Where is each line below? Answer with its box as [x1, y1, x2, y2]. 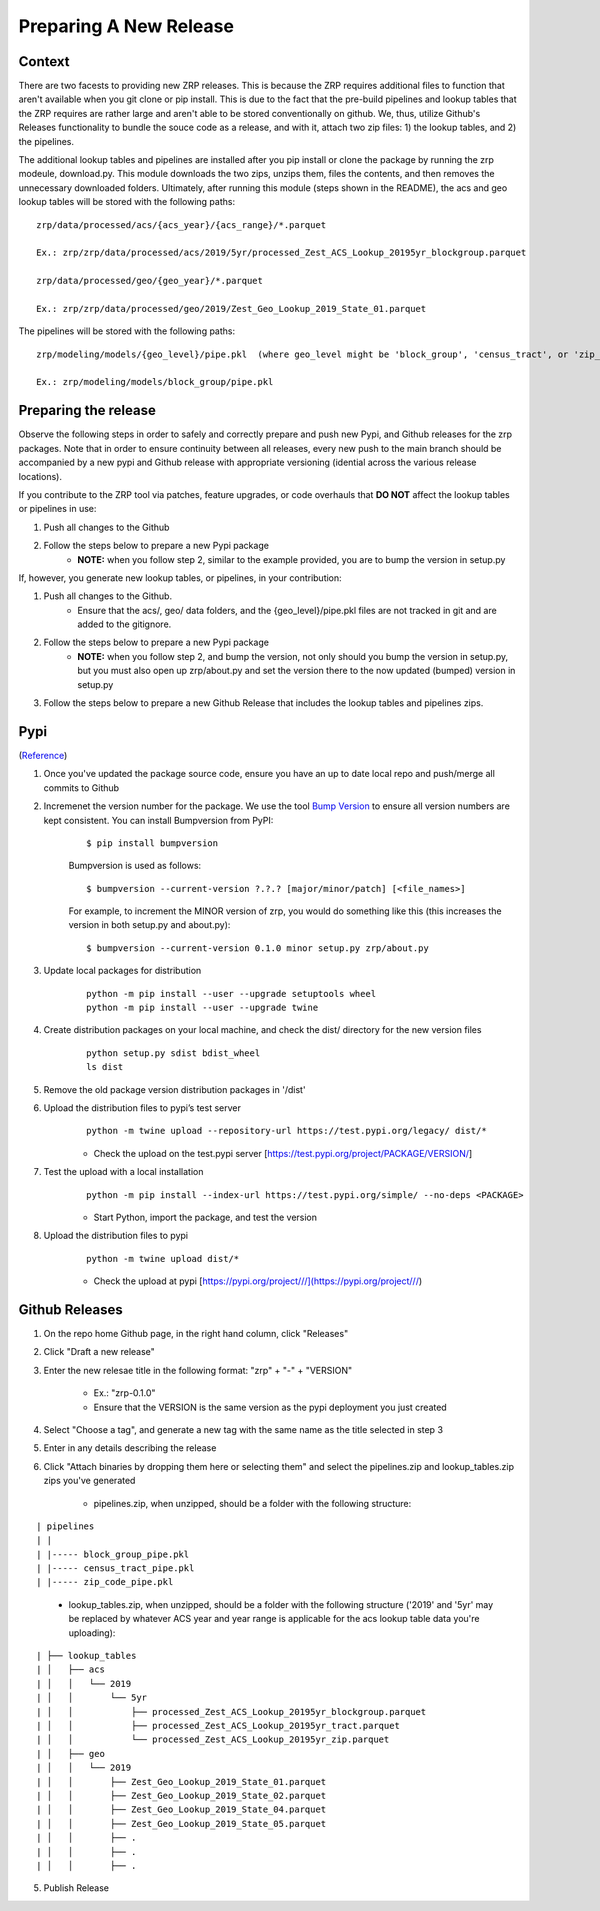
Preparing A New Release [18, 15, 235, 37]
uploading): [68, 1626, 116, 1639]
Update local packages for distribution [43, 965, 202, 977]
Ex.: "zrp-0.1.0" [93, 1387, 156, 1399]
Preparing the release [18, 402, 157, 419]
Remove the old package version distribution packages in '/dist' [43, 1083, 306, 1095]
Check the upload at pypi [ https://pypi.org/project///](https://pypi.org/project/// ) [93, 1275, 423, 1287]
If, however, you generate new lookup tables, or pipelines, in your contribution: [18, 571, 342, 584]
